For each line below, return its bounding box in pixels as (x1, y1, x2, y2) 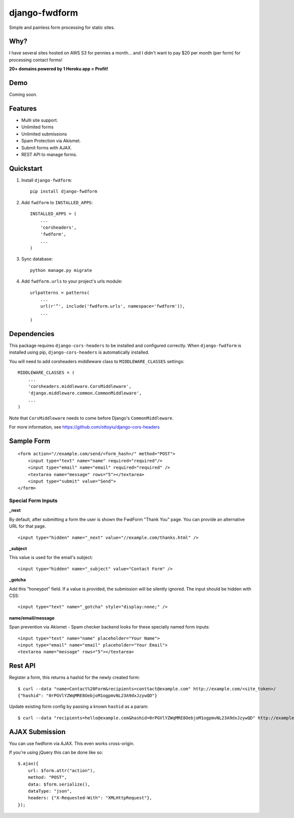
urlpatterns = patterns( (30, 289, 90, 295)
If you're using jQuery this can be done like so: (9, 749, 103, 755)
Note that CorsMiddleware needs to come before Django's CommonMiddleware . (9, 415, 174, 421)
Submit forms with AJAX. (21, 144, 72, 150)
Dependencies (9, 330, 55, 338)
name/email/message (9, 615, 55, 621)
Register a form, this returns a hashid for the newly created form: (9, 674, 140, 680)
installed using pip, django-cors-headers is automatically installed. (9, 349, 149, 355)
